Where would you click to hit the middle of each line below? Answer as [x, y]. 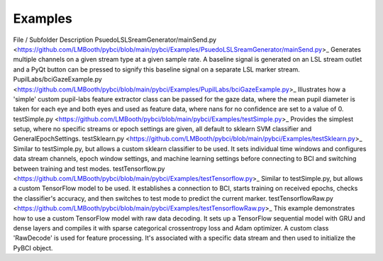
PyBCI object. [33, 248]
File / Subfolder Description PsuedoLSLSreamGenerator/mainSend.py [115, 40]
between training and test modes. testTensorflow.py [89, 168]
